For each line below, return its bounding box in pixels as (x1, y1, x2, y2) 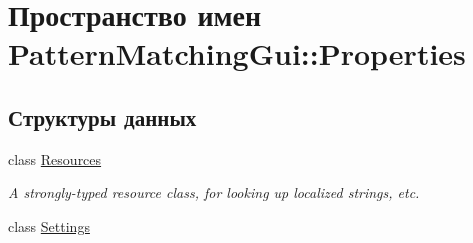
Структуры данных (8, 101, 197, 132)
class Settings (8, 215, 90, 236)
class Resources (8, 148, 102, 169)
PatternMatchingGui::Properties (8, 33, 466, 74)
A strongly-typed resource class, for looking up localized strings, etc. (8, 182, 420, 203)
